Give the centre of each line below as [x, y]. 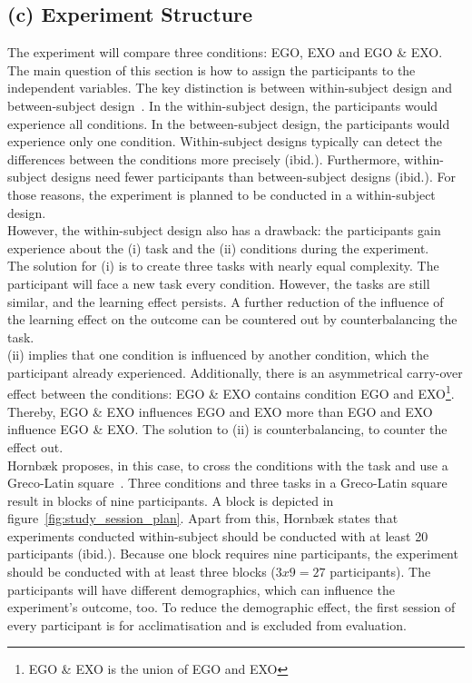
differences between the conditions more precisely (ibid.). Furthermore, [204, 158]
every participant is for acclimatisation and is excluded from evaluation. [207, 624]
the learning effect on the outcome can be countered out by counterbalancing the [232, 319]
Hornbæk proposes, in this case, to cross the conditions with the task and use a [228, 465]
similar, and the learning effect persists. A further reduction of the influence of [226, 301]
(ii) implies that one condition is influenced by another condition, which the [218, 355]
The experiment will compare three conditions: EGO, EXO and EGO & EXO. [225, 52]
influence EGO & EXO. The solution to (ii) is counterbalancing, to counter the [227, 429]
